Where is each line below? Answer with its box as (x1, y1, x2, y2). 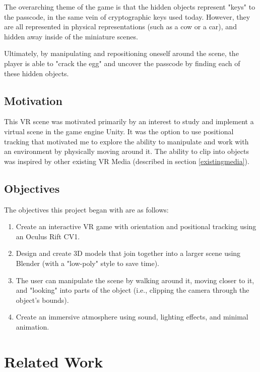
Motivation (4, 92, 62, 108)
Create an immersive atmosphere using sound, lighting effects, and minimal (16, 311, 248, 322)
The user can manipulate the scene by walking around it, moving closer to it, (16, 275, 254, 285)
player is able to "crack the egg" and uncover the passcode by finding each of (4, 58, 240, 68)
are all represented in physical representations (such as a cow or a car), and (4, 21, 237, 32)
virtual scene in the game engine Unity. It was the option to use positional (4, 126, 234, 136)
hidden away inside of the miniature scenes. (4, 31, 138, 41)
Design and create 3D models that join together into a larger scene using (16, 248, 241, 258)
